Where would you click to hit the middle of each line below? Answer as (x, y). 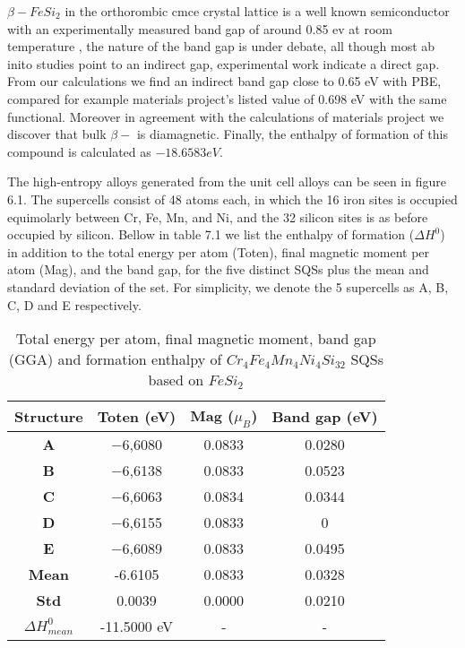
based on (176, 380)
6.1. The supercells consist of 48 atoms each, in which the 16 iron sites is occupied (232, 199)
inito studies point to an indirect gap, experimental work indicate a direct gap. (224, 63)
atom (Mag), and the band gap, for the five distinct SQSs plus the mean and (218, 269)
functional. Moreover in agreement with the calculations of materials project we (226, 116)
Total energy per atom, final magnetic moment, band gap (196, 339)
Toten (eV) (137, 417)
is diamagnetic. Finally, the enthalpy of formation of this (292, 134)
